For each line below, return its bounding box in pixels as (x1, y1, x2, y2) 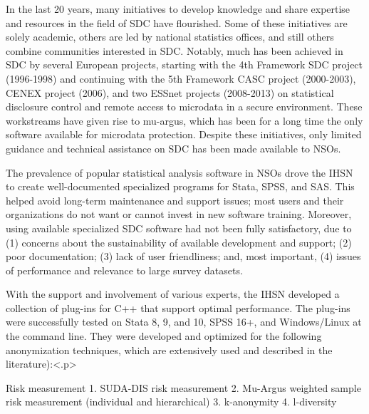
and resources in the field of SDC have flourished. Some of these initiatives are (6, 15, 348, 30)
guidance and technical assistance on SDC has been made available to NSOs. (6, 140, 341, 155)
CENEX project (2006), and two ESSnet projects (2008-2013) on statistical (6, 85, 334, 100)
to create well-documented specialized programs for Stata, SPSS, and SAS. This (6, 179, 355, 194)
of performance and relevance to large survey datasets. (6, 262, 243, 277)
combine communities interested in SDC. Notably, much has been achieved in (6, 43, 343, 58)
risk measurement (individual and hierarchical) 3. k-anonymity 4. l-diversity (6, 394, 337, 409)
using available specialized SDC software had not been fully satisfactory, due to (6, 220, 352, 235)
